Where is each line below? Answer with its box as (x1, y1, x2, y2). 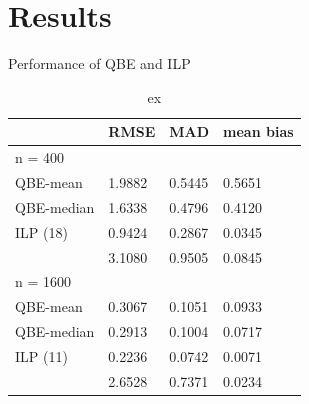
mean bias (223, 121, 294, 142)
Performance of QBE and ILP (8, 53, 191, 74)
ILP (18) (15, 221, 68, 242)
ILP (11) (15, 345, 68, 366)
